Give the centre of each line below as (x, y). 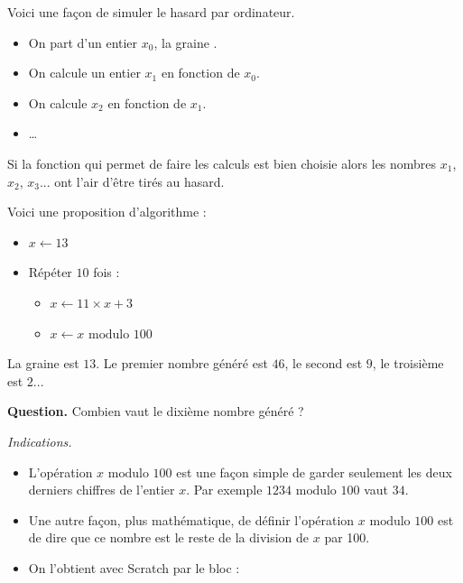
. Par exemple (224, 490)
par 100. (347, 537)
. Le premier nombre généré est (182, 363)
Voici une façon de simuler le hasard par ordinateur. (151, 12)
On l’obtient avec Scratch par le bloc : (134, 567)
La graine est (43, 363)
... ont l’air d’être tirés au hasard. (132, 181)
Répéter (50, 272)
